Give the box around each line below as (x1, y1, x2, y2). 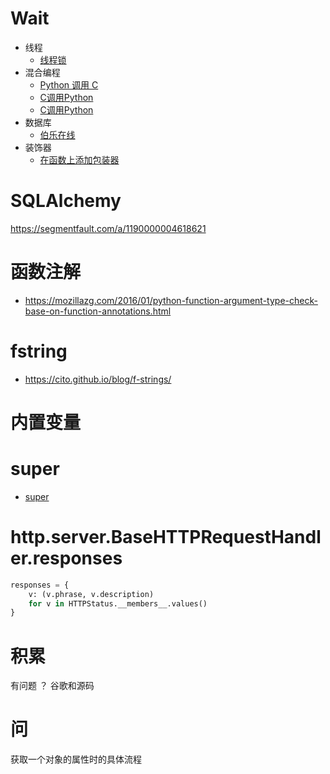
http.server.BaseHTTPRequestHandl (10, 526, 322, 549)
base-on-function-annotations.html (24, 305, 172, 317)
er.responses (10, 547, 123, 570)
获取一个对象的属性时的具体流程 (10, 753, 142, 766)
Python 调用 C (39, 78, 99, 91)
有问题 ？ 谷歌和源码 (10, 680, 95, 692)
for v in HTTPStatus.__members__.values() (28, 598, 208, 609)
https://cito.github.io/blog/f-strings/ (24, 373, 172, 385)
